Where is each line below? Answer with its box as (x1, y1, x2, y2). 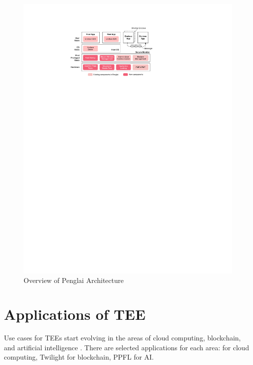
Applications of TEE (4, 304, 146, 324)
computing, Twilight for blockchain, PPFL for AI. (4, 352, 154, 362)
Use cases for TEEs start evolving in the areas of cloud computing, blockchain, (4, 333, 241, 343)
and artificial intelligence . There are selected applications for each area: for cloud (4, 342, 249, 352)
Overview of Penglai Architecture (24, 275, 124, 285)
